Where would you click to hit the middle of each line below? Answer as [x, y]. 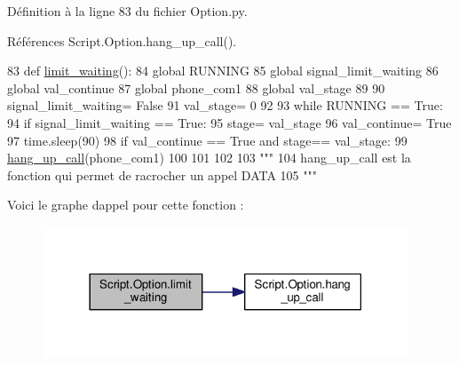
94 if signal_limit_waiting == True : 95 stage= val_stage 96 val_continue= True [229, 122]
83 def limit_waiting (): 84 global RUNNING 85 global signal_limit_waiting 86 [223, 71]
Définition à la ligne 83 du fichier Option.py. [127, 11]
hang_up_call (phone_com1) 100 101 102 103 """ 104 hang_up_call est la [209, 158]
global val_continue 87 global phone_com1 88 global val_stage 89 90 [196, 87]
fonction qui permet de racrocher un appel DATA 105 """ [162, 175]
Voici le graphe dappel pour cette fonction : [126, 205]
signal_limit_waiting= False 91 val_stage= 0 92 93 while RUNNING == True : [225, 105]
